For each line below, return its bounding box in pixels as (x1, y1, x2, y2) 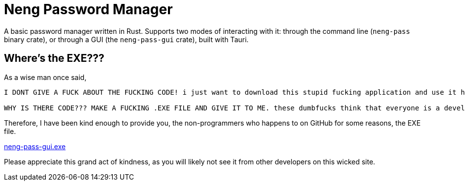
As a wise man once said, (4, 73, 87, 81)
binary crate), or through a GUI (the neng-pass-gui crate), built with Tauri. (4, 35, 249, 44)
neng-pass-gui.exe (4, 142, 66, 151)
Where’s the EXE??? (4, 52, 104, 65)
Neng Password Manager (4, 1, 173, 18)
